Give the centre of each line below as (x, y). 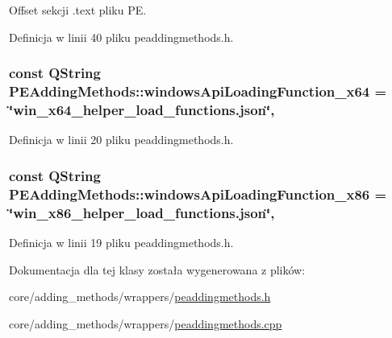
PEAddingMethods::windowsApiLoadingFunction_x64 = (198, 91)
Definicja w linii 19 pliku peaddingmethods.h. (121, 242)
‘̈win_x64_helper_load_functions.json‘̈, (142, 109)
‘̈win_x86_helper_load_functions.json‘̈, (142, 212)
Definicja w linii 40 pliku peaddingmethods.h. (121, 37)
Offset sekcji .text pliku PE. (78, 10)
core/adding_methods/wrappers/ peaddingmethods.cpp (146, 323)
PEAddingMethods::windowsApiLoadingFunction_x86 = (198, 194)
